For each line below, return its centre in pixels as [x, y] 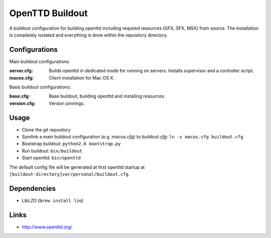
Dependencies [33, 188]
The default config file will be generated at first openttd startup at [77, 167]
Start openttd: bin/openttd [51, 158]
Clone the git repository [46, 130]
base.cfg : [20, 96]
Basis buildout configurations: [40, 87]
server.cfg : [21, 71]
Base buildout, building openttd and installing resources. [107, 96]
